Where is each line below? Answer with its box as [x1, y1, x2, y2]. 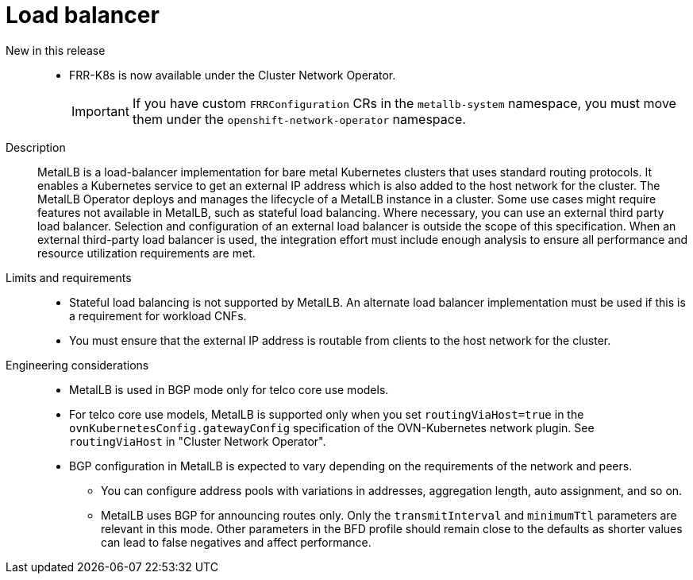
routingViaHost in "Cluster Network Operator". [69, 434, 326, 448]
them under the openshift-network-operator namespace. [132, 110, 466, 127]
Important [71, 102, 129, 119]
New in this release [6, 43, 106, 57]
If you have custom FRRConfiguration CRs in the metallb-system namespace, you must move [132, 95, 676, 111]
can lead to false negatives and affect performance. [101, 535, 372, 549]
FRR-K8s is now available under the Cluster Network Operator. [69, 68, 396, 82]
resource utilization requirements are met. [37, 246, 256, 260]
